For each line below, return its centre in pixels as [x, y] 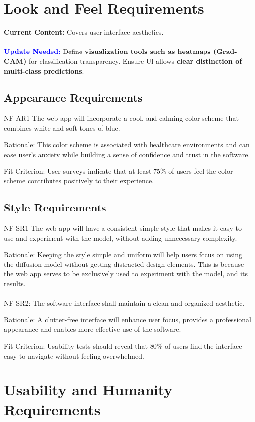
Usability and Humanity [88, 390]
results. [15, 284]
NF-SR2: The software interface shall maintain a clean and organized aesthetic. [124, 303]
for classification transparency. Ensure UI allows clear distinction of [135, 61]
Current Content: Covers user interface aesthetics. [84, 32]
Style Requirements [55, 207]
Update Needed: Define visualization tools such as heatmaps [107, 51]
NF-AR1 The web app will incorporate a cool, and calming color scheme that [121, 118]
